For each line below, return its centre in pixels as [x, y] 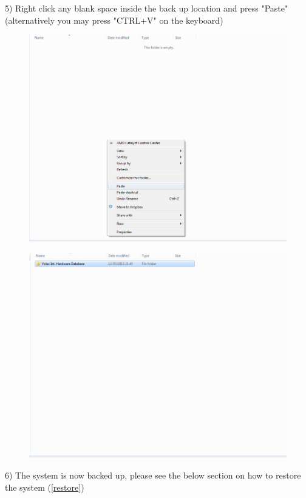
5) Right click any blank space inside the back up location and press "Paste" [147, 8]
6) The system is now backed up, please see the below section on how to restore [153, 475]
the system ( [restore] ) [45, 487]
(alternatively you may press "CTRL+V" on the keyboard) [114, 20]
